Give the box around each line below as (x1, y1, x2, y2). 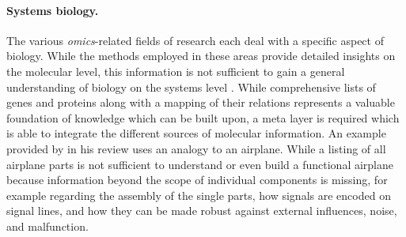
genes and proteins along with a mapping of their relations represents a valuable (6, 94, 395, 111)
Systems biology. (6, 2, 99, 18)
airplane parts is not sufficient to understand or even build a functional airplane (6, 156, 394, 172)
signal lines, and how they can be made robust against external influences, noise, (6, 202, 397, 219)
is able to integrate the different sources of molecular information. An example (6, 125, 386, 141)
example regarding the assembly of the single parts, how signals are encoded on (6, 186, 391, 203)
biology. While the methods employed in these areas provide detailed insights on (6, 47, 396, 64)
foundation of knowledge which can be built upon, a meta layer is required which (6, 109, 400, 126)
